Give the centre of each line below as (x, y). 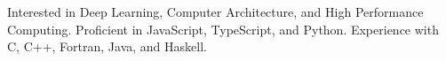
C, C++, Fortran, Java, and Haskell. (107, 46)
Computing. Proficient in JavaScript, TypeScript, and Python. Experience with (223, 29)
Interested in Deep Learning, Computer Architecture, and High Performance (215, 11)
